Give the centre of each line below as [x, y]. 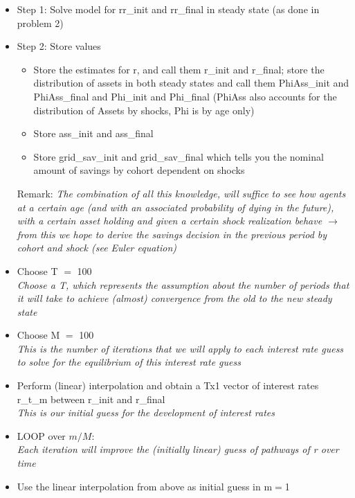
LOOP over [41, 435]
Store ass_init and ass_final [93, 133]
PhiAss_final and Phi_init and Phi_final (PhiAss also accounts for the [185, 96]
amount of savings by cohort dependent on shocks [139, 170]
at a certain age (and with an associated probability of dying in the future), [175, 207]
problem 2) [40, 23]
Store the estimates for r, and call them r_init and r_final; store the [179, 69]
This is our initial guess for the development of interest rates [146, 412]
